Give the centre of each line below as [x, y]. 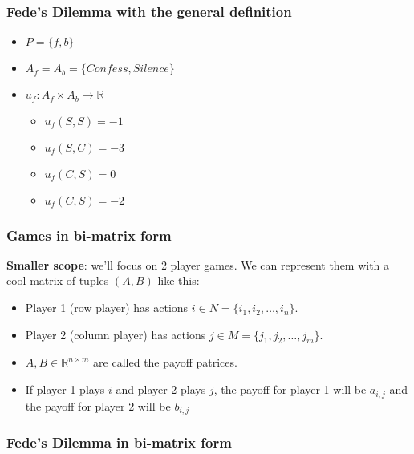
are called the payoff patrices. [165, 362]
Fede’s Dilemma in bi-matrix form [119, 442]
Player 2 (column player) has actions [116, 334]
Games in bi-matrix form [89, 235]
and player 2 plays [161, 389]
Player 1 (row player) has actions [107, 308]
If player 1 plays [65, 389]
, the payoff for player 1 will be [290, 389]
